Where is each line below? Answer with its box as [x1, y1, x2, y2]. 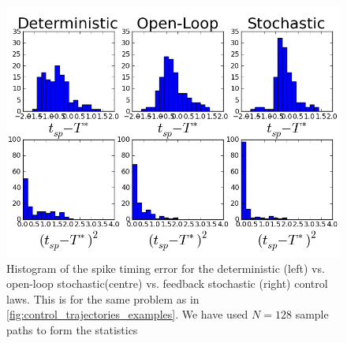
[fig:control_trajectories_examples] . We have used [6, 306, 248, 322]
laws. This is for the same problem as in [6, 290, 200, 307]
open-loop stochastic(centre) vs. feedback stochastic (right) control [6, 275, 328, 292]
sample [295, 306, 329, 322]
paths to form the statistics [6, 321, 138, 337]
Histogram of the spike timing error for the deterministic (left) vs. [6, 259, 325, 276]
